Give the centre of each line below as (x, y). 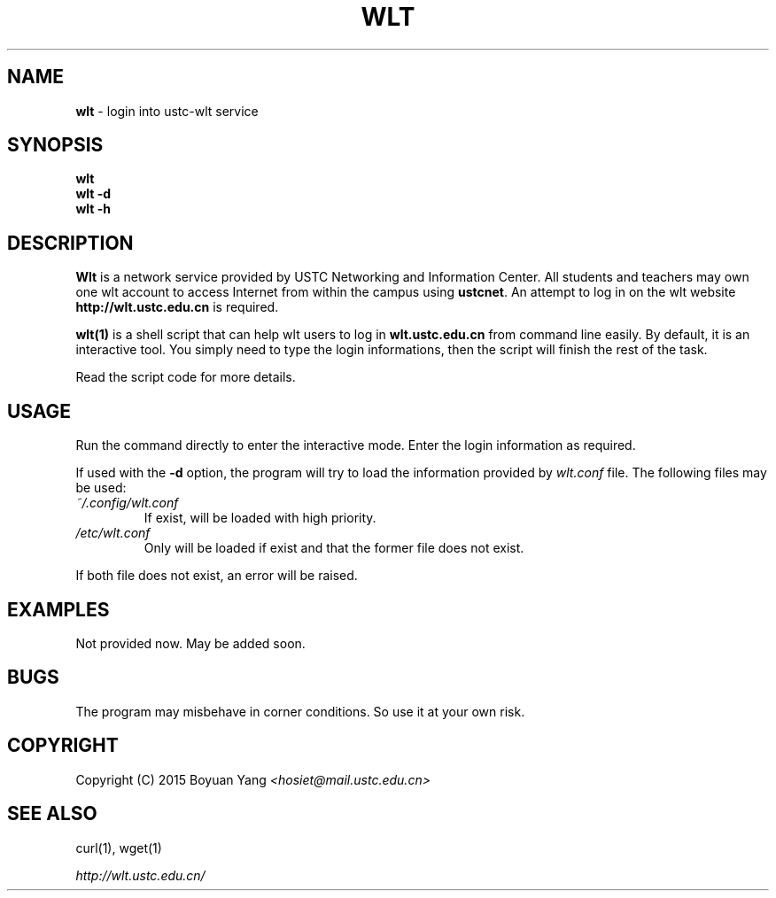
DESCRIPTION (70, 243)
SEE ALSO (52, 814)
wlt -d (93, 194)
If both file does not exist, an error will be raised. (217, 576)
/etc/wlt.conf (113, 533)
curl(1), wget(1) (119, 848)
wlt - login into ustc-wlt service (167, 111)
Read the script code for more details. (186, 377)
